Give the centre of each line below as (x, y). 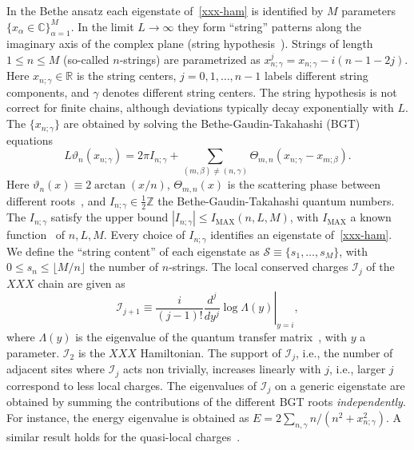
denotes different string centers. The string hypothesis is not (250, 92)
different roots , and (56, 200)
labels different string (316, 76)
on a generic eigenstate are (340, 385)
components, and (48, 92)
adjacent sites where (56, 369)
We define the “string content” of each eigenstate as (133, 251)
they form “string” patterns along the (269, 26)
